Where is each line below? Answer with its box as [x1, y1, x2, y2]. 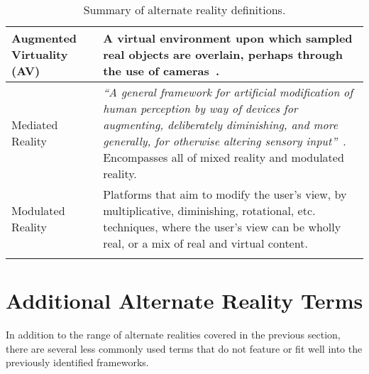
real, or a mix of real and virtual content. [103, 235, 308, 251]
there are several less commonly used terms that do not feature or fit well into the [6, 341, 363, 356]
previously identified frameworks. [6, 355, 149, 370]
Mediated [11, 116, 58, 133]
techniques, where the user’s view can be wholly [103, 219, 341, 235]
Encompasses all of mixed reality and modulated [103, 149, 344, 165]
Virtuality [11, 46, 68, 62]
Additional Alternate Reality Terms [6, 286, 363, 315]
